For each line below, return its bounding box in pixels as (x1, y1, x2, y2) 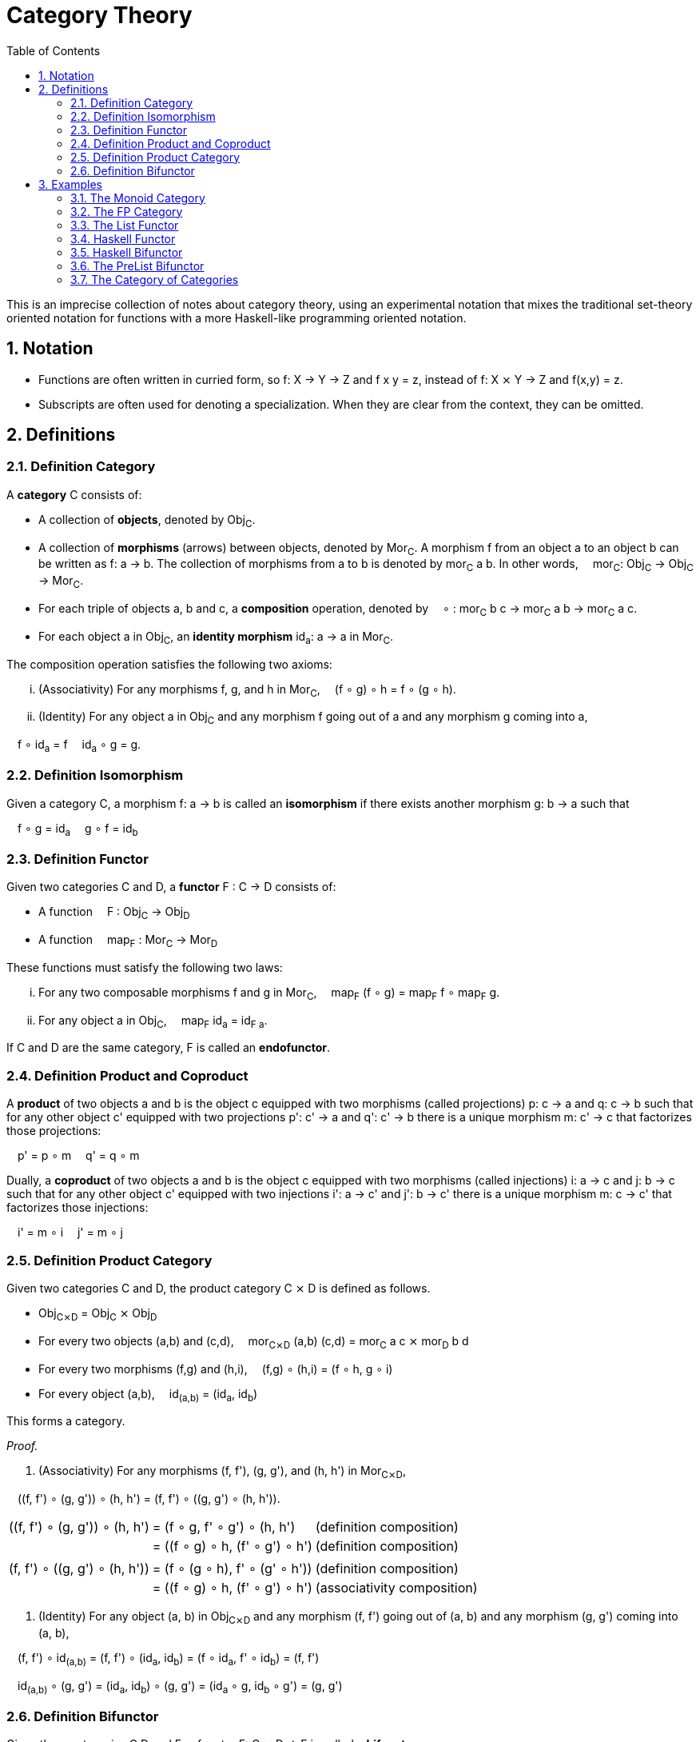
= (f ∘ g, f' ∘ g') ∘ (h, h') (152, 1519, 296, 1536)
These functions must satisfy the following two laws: (6, 960, 283, 974)
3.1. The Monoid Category (70, 190, 205, 205)
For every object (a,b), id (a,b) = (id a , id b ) (38, 1386, 258, 1404)
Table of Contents (6, 43, 101, 58)
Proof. (6, 1439, 38, 1453)
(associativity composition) (315, 1580, 478, 1596)
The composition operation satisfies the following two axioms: (6, 657, 332, 671)
